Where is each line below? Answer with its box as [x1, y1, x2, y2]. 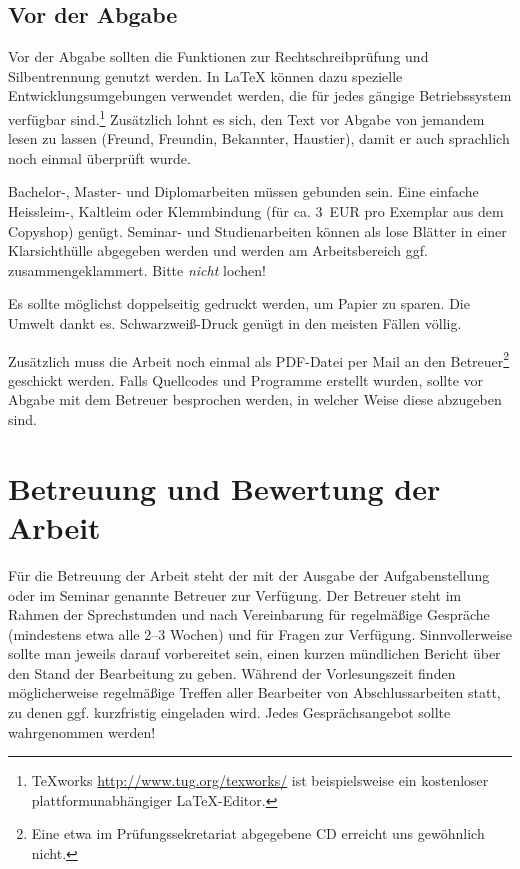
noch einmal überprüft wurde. [8, 147, 191, 168]
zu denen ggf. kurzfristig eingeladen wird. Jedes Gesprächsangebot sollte [8, 702, 451, 723]
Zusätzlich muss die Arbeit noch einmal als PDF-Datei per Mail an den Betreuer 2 [8, 347, 510, 371]
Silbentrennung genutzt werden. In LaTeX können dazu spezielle [8, 65, 403, 86]
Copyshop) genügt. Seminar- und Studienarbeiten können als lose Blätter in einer [8, 220, 507, 241]
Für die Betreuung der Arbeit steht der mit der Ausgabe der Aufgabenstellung [8, 564, 490, 585]
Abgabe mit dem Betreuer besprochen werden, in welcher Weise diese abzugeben [8, 389, 502, 410]
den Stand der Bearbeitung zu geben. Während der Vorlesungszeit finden [8, 662, 456, 683]
